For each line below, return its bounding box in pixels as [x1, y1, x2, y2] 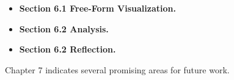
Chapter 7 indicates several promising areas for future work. [5, 63, 230, 76]
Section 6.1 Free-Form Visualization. [19, 2, 176, 14]
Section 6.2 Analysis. [19, 22, 109, 35]
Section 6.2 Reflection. [19, 43, 116, 56]
